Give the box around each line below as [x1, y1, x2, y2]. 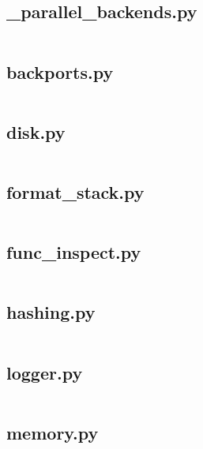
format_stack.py [6, 180, 145, 204]
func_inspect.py [6, 240, 141, 264]
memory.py [6, 420, 99, 444]
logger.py [6, 360, 83, 384]
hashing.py [6, 300, 96, 324]
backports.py [6, 59, 114, 84]
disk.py [6, 119, 66, 144]
